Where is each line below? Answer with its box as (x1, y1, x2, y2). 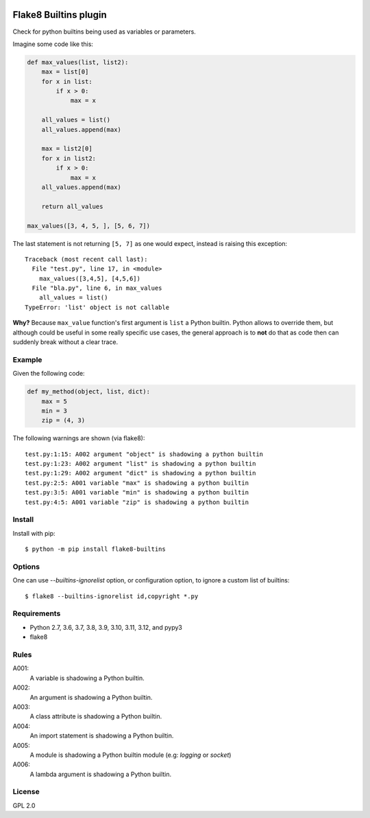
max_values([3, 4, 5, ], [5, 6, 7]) (27, 222, 151, 229)
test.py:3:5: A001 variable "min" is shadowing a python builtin (25, 488, 249, 497)
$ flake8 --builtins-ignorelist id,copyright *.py (25, 592, 199, 600)
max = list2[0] (41, 145, 92, 152)
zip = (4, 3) (41, 416, 86, 424)
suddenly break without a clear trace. (12, 338, 119, 346)
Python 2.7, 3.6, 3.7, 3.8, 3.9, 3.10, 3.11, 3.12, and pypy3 (29, 623, 183, 631)
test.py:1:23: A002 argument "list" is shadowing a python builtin (25, 460, 256, 468)
